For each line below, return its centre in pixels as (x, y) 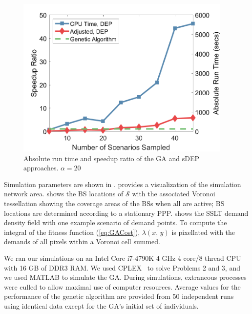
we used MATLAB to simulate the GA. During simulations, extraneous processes (125, 277)
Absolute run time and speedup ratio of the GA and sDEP (111, 158)
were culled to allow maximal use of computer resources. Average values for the (122, 286)
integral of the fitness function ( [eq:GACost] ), (72, 232)
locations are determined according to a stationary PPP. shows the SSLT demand (126, 213)
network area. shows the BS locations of (64, 194)
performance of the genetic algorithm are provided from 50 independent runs (119, 296)
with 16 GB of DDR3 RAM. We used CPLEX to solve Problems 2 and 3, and (122, 267)
